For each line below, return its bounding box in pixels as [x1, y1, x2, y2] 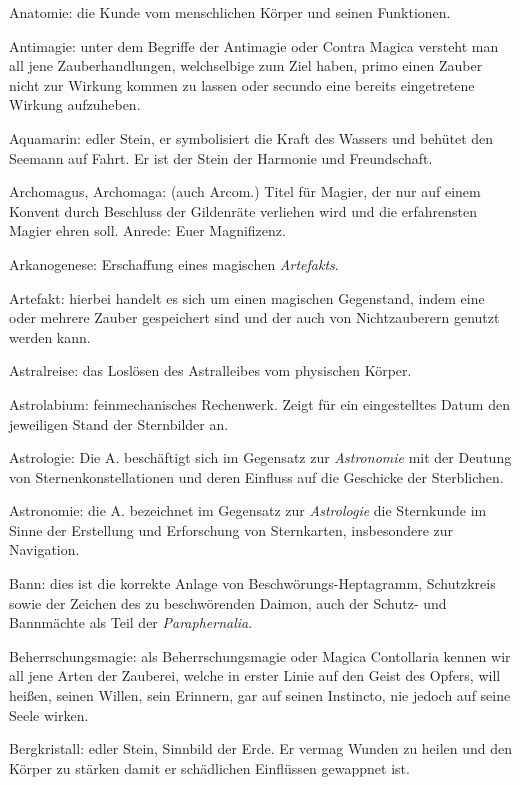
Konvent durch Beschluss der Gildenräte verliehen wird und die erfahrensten [9, 200, 477, 221]
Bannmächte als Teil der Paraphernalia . [9, 612, 253, 633]
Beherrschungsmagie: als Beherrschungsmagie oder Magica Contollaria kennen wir [9, 645, 511, 666]
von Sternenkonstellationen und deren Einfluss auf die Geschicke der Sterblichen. [9, 466, 504, 487]
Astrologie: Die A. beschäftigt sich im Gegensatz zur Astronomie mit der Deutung [9, 447, 512, 468]
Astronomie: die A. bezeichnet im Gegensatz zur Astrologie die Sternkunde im [9, 500, 487, 521]
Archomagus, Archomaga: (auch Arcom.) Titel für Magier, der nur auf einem [9, 181, 481, 202]
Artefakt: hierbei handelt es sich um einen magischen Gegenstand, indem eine [9, 287, 485, 308]
